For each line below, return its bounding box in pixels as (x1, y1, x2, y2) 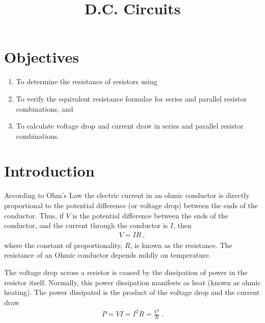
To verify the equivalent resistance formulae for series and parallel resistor (16, 93, 247, 104)
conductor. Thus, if (4, 210, 64, 220)
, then (173, 220, 192, 231)
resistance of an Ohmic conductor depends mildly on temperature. (4, 250, 211, 260)
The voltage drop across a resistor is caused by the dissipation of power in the (4, 267, 248, 277)
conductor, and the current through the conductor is (4, 220, 168, 231)
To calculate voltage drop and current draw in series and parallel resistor (16, 120, 244, 131)
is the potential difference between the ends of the (72, 210, 228, 220)
